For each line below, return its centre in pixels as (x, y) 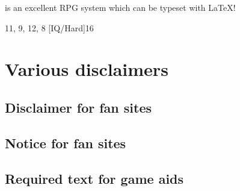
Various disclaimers (87, 69)
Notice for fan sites (66, 142)
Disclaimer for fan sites (78, 107)
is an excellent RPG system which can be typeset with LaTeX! (120, 7)
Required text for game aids (94, 178)
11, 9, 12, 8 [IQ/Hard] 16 (49, 27)
